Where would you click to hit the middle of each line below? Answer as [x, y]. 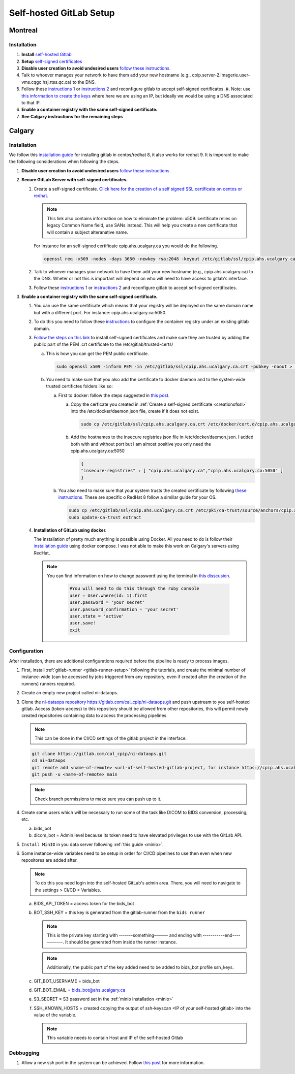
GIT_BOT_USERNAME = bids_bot [67, 981]
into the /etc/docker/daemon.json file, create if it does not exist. [135, 411]
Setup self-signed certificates [52, 61]
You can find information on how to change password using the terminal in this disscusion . [139, 576]
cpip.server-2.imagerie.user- [221, 75]
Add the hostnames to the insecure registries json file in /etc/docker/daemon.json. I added [162, 437]
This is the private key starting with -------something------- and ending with [124, 935]
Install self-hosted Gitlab [46, 55]
